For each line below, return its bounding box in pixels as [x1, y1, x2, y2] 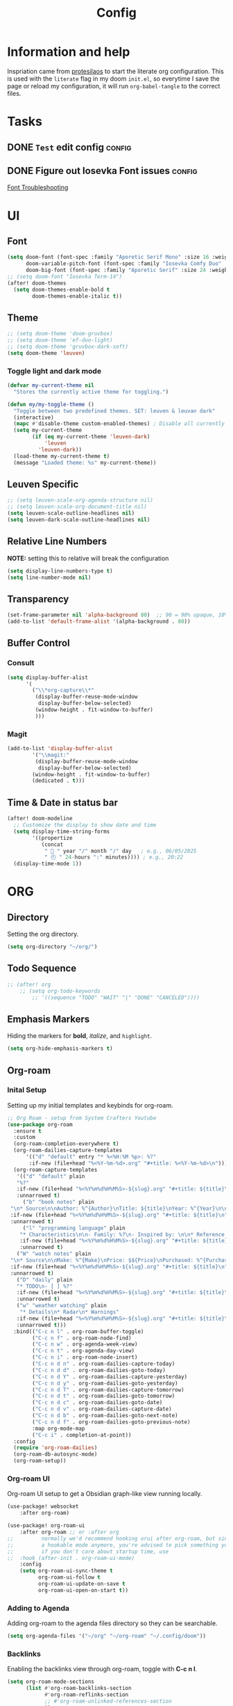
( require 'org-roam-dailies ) [13, 1444, 98, 1451]
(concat [41, 840, 64, 848]
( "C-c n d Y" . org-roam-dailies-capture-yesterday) [32, 1373, 188, 1380]
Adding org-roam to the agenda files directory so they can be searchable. [7, 1619, 218, 1627]
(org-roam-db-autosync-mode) [13, 1451, 98, 1458]
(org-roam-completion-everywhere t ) [13, 1140, 119, 1147]
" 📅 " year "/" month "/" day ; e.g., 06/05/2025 [44, 847, 197, 854]
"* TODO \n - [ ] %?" [16, 1282, 73, 1290]
